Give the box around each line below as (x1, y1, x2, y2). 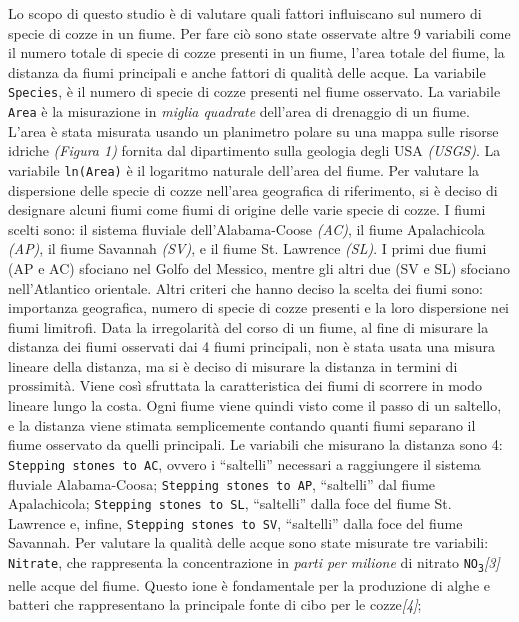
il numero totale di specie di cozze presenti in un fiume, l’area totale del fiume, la (8, 42, 505, 63)
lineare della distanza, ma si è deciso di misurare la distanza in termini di (8, 355, 458, 376)
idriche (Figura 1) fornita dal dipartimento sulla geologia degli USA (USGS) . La (8, 140, 501, 161)
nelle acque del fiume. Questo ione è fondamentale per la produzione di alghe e (8, 574, 490, 595)
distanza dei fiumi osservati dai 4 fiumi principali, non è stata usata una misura (8, 336, 496, 357)
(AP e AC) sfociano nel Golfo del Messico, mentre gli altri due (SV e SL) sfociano (8, 257, 511, 278)
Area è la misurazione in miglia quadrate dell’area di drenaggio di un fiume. (8, 101, 470, 122)
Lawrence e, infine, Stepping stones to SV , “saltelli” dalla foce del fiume (8, 512, 463, 533)
